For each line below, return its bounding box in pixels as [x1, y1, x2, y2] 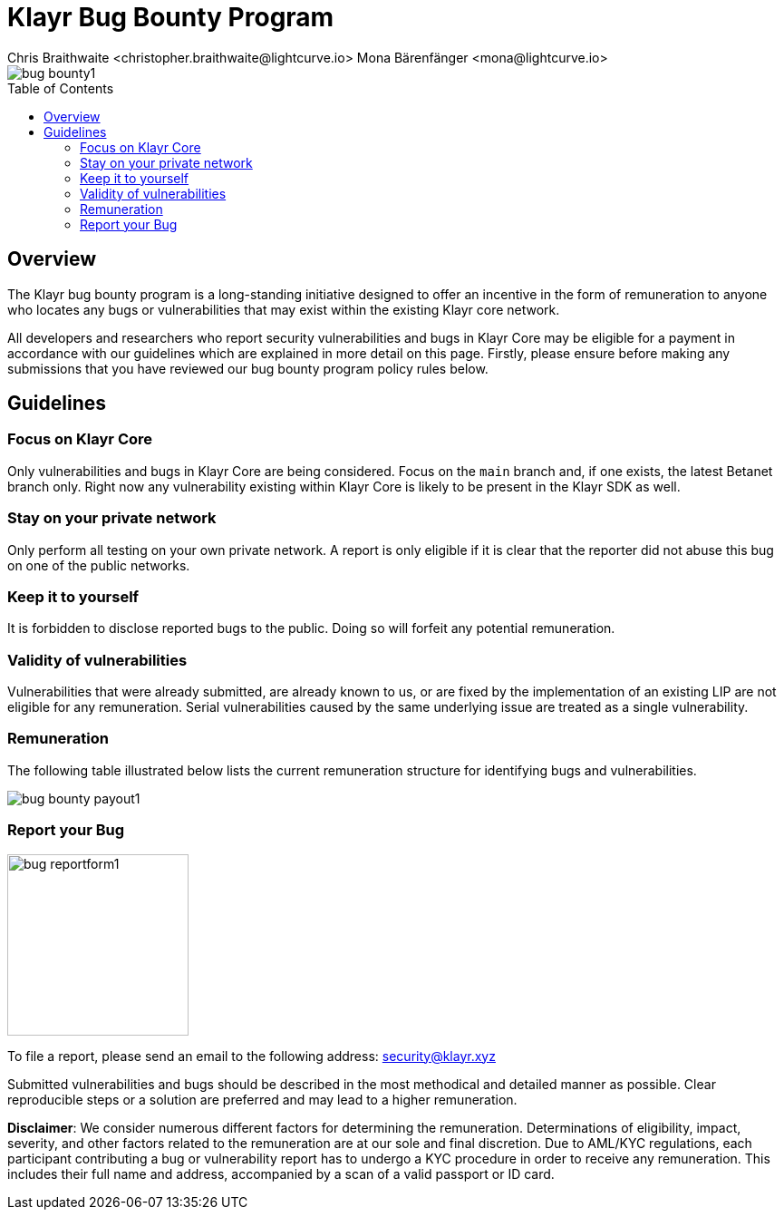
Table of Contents [7, 80, 114, 96]
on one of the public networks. [7, 557, 190, 573]
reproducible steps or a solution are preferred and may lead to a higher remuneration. [7, 1091, 518, 1107]
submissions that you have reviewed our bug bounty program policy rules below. [7, 360, 489, 376]
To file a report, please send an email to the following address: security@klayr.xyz [7, 1047, 496, 1064]
